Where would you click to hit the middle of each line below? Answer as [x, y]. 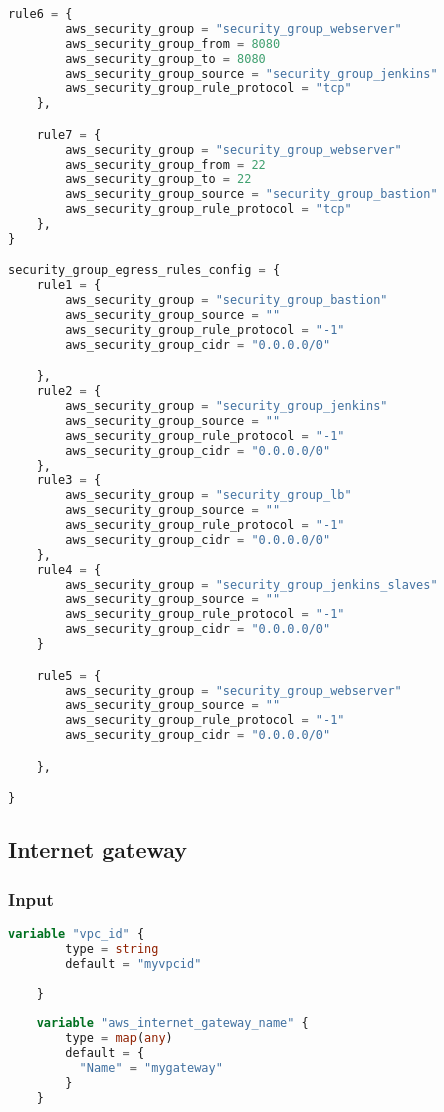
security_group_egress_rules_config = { [144, 270]
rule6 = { [40, 14]
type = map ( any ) [119, 1038]
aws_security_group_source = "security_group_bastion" [251, 194]
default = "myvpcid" [133, 963]
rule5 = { [69, 675]
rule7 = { [69, 134]
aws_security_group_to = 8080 [165, 58]
